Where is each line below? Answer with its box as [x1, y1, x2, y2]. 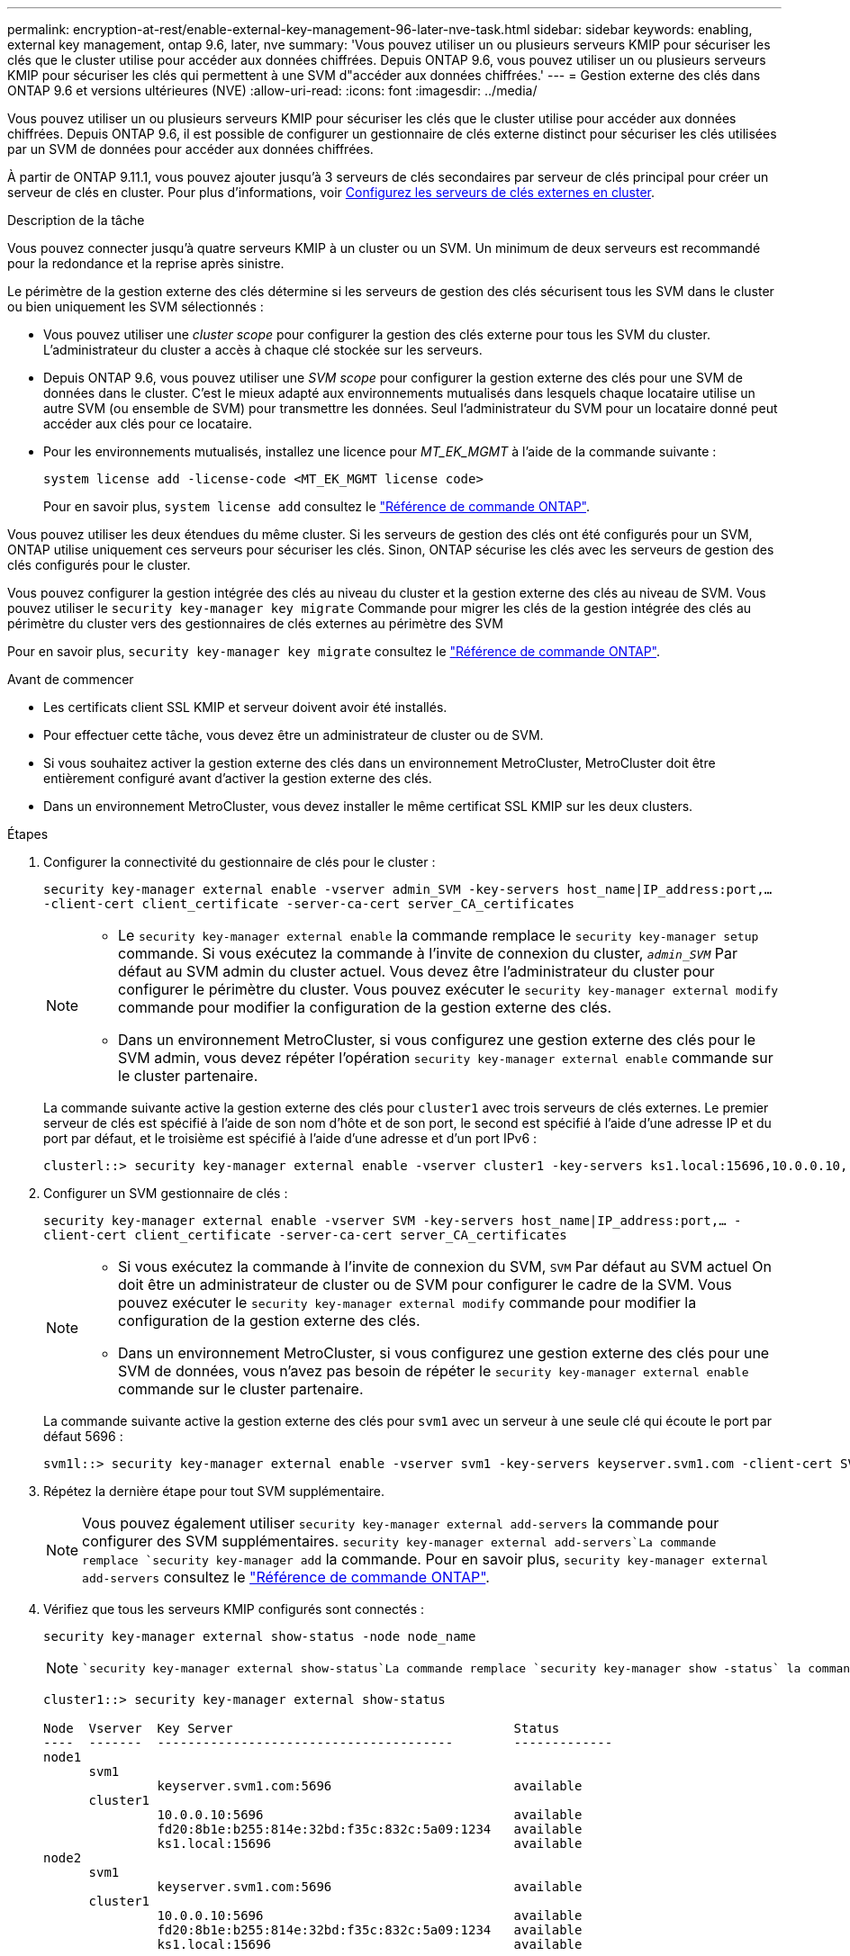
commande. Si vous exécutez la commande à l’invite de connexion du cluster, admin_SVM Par [118, 944, 737, 962]
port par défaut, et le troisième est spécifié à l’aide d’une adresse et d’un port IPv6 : [43, 1131, 538, 1146]
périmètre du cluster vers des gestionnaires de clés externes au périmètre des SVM [7, 616, 503, 631]
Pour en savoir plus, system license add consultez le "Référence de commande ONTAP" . [43, 499, 591, 514]
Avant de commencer [7, 672, 134, 687]
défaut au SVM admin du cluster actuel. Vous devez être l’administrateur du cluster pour [118, 962, 715, 980]
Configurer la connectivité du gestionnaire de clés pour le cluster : [43, 854, 436, 870]
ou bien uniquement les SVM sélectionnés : [7, 299, 264, 314]
